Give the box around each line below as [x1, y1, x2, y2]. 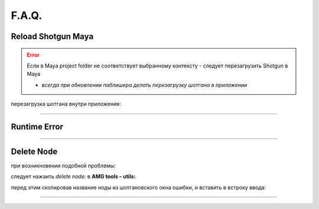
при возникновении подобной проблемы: [11, 162, 116, 169]
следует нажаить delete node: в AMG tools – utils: [11, 173, 136, 180]
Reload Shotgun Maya [11, 31, 94, 41]
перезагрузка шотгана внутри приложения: [11, 101, 121, 108]
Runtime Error [11, 121, 63, 131]
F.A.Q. [11, 9, 43, 22]
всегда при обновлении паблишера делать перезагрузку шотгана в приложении [41, 81, 248, 88]
